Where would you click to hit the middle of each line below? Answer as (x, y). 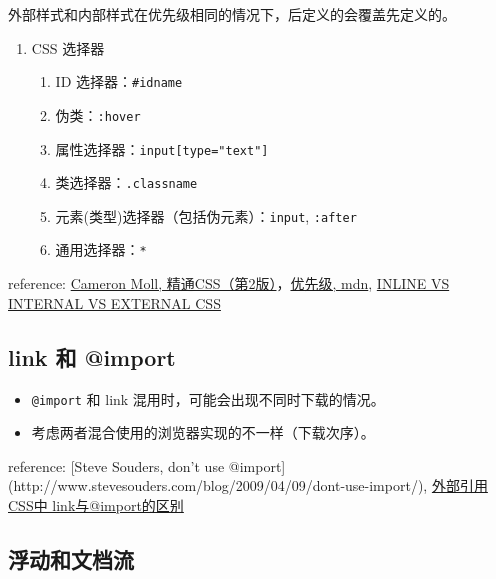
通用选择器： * (101, 249)
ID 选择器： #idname (119, 81)
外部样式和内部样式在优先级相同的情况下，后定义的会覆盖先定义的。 (232, 14)
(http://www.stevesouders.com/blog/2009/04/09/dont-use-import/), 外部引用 (248, 485)
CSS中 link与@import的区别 (96, 504)
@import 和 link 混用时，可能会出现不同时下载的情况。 (208, 398)
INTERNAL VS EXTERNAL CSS (114, 302)
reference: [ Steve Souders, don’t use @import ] (147, 465)
